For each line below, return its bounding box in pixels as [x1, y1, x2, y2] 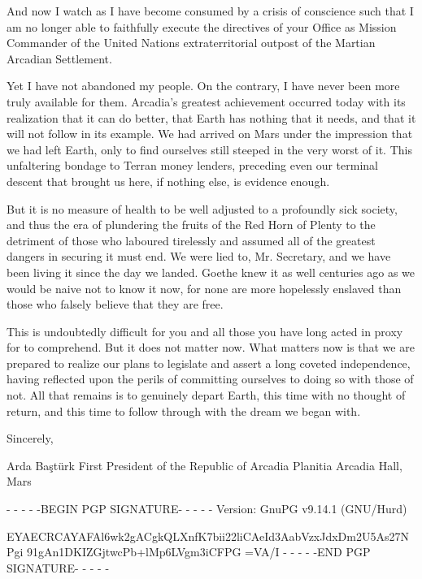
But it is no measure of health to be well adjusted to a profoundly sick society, [7, 200, 398, 217]
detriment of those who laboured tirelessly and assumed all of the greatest [7, 231, 376, 248]
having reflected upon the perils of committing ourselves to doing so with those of [7, 370, 414, 387]
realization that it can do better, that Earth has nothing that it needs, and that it [7, 109, 416, 126]
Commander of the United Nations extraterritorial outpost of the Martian [7, 34, 376, 51]
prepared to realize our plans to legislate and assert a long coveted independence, [7, 354, 411, 371]
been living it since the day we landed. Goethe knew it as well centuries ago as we [7, 263, 415, 280]
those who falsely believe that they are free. [7, 296, 224, 313]
